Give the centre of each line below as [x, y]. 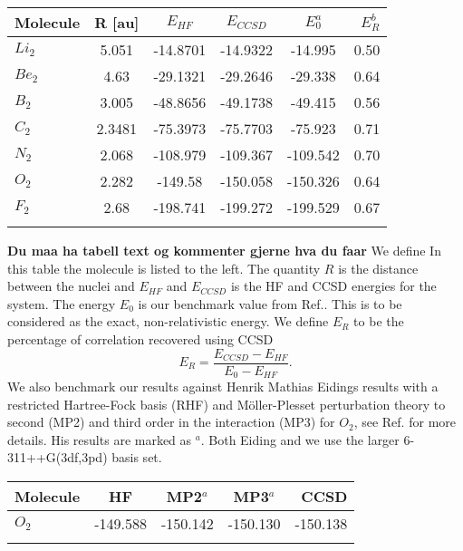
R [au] [117, 22]
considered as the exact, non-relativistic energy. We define [168, 321]
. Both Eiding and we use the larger [300, 439]
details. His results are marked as [100, 439]
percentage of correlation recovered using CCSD [140, 338]
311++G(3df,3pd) [58, 457]
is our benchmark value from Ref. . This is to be [270, 303]
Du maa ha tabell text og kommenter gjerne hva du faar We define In [224, 250]
